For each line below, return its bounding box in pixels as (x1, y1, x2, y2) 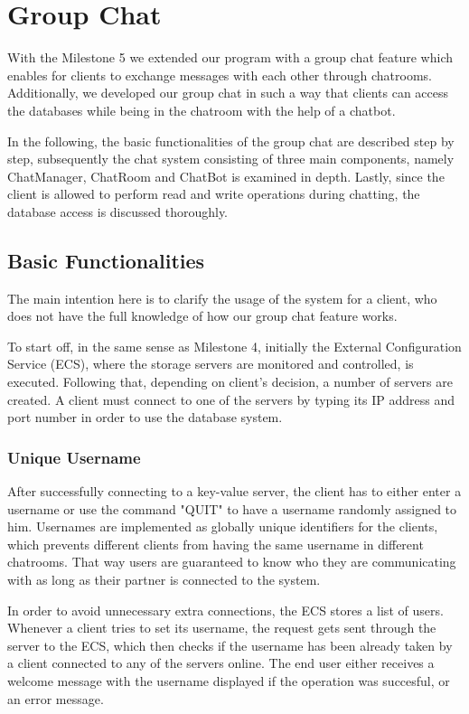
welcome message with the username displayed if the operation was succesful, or (7, 671, 450, 690)
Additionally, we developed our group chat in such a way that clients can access (7, 83, 449, 102)
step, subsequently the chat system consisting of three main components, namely (7, 149, 455, 168)
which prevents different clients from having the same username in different (7, 534, 424, 553)
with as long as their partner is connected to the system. (7, 570, 321, 589)
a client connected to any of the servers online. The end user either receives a (7, 653, 435, 672)
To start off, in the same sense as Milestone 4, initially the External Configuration (7, 336, 462, 355)
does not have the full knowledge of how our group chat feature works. (7, 306, 398, 325)
